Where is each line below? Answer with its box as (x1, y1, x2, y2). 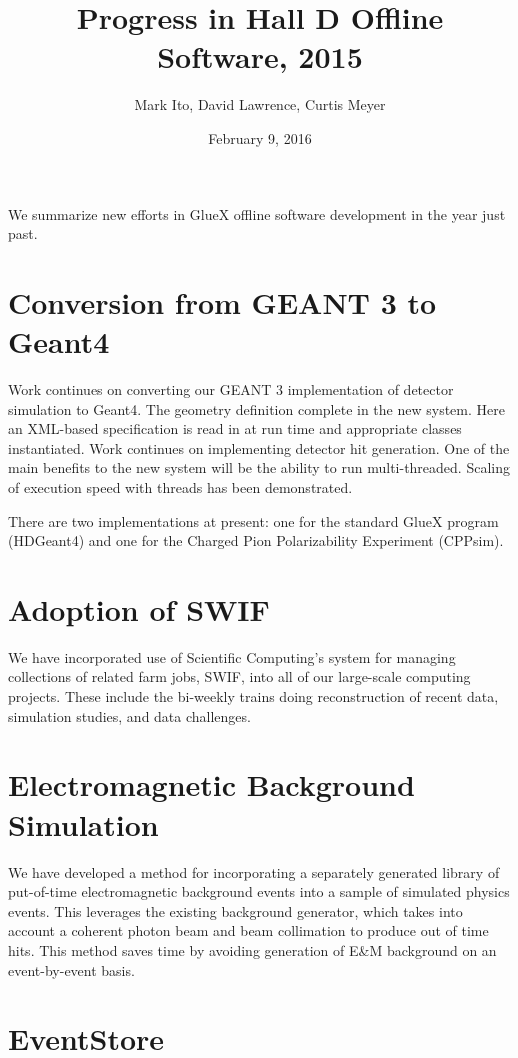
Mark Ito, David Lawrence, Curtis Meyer (134, 94, 386, 115)
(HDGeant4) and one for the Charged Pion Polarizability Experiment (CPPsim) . (8, 530, 504, 551)
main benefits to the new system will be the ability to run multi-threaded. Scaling (8, 457, 510, 478)
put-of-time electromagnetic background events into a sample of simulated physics (8, 881, 510, 902)
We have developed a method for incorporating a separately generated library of (8, 861, 500, 882)
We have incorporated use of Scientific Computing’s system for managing (8, 646, 456, 667)
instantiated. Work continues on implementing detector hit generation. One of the (8, 437, 510, 458)
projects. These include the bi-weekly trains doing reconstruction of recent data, (8, 686, 499, 707)
